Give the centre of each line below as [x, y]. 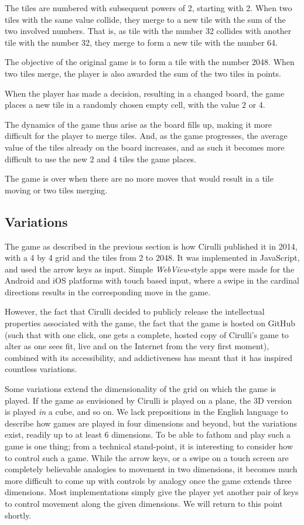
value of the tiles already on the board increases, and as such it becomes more [145, 147]
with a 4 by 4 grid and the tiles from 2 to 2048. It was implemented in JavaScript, [152, 258]
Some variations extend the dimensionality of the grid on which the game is [141, 389]
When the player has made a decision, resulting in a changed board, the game [145, 93]
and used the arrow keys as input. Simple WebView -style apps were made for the [150, 269]
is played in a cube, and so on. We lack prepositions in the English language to [146, 412]
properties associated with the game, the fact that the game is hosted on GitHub [150, 323]
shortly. [18, 515]
